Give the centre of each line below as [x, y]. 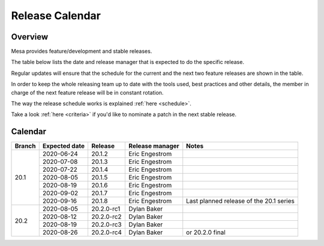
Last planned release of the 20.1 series [241, 201]
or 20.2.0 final [206, 232]
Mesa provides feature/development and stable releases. [82, 51]
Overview [30, 37]
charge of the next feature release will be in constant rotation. [87, 92]
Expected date [64, 146]
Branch [25, 146]
